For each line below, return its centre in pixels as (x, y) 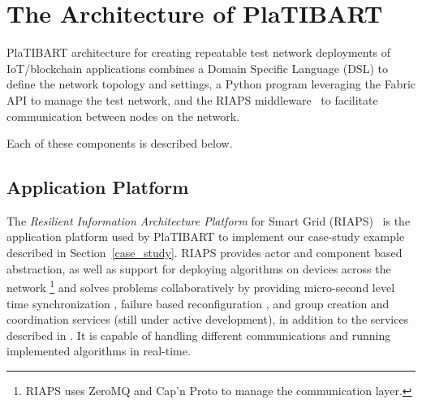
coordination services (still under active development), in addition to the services (208, 319)
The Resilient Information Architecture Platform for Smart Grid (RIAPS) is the (209, 220)
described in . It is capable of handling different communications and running (199, 335)
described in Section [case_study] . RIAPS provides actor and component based (205, 253)
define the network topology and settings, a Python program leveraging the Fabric (211, 84)
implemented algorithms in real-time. (99, 351)
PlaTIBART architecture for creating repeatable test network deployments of (199, 52)
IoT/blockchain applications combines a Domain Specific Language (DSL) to (197, 68)
